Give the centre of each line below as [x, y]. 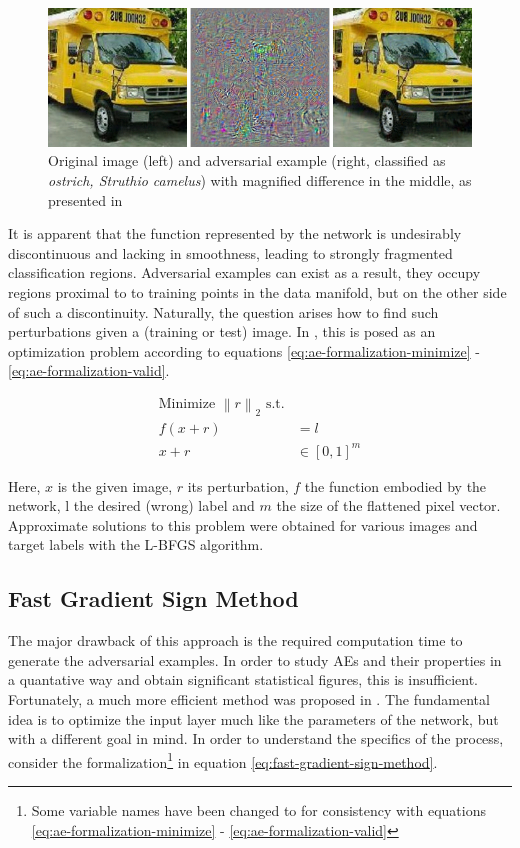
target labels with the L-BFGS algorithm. [136, 544]
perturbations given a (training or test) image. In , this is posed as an [222, 331]
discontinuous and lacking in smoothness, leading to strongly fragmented [230, 252]
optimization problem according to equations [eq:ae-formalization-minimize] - [244, 350]
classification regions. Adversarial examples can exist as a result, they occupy [244, 272]
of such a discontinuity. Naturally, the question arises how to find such [223, 311]
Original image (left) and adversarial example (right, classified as [247, 160]
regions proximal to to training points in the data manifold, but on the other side [257, 292]
